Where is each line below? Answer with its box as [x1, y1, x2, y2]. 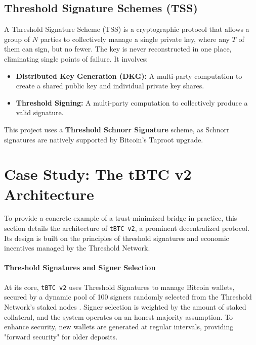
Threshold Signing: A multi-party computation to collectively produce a [16, 97, 248, 108]
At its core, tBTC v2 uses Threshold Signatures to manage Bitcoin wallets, [4, 281, 235, 292]
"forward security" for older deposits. [4, 331, 118, 341]
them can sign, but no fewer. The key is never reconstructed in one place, [4, 43, 232, 54]
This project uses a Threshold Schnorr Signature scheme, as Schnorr [4, 124, 230, 134]
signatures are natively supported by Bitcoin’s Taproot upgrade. [4, 134, 203, 144]
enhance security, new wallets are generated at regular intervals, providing [4, 321, 234, 332]
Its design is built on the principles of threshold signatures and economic [4, 232, 229, 243]
